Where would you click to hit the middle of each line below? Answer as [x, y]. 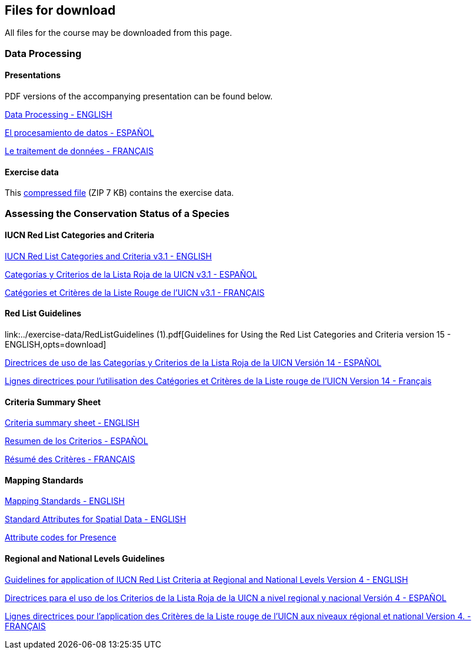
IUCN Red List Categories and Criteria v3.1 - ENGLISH [108, 256]
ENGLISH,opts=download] [56, 345]
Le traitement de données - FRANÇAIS [79, 151]
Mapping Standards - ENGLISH [65, 501]
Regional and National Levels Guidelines [85, 559]
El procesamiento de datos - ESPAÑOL [79, 133]
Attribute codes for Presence [61, 538]
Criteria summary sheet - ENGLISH [72, 423]
